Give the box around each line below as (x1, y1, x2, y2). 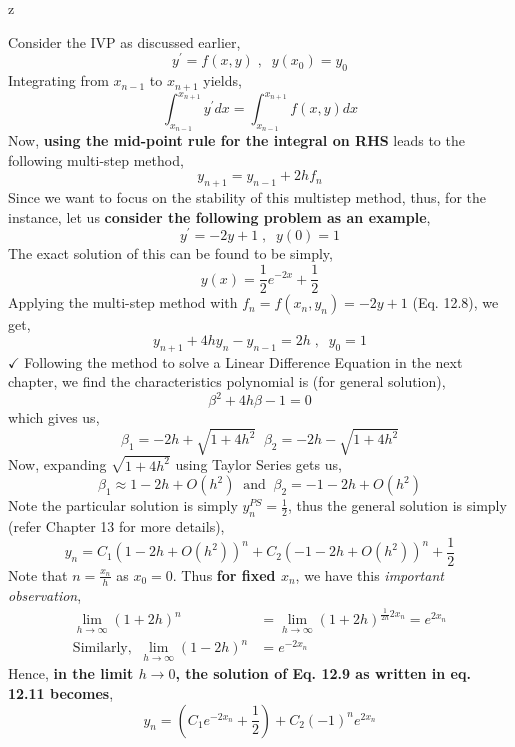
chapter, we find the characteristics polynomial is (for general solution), (8, 371, 446, 392)
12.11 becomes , (8, 683, 114, 704)
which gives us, (8, 407, 100, 428)
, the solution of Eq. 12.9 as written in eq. (175, 663, 471, 684)
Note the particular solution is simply (8, 495, 238, 516)
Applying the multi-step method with (8, 292, 238, 313)
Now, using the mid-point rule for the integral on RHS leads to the (8, 130, 465, 151)
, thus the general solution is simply (287, 495, 507, 516)
